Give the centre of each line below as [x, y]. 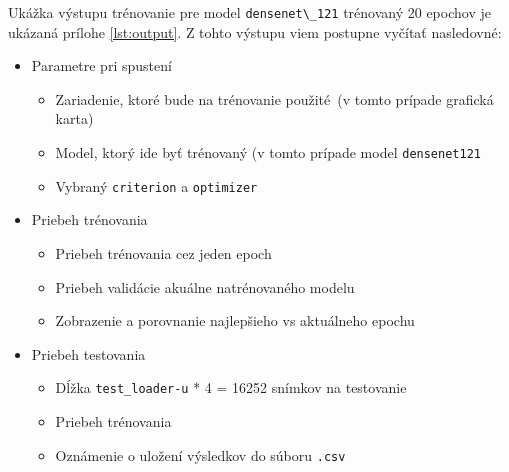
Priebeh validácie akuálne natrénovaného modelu [205, 286]
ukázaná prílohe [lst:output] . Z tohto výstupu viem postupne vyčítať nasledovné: [255, 31]
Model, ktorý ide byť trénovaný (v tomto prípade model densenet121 [268, 152]
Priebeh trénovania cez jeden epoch [163, 252]
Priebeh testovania [88, 353]
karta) [74, 118]
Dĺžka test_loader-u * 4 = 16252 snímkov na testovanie [231, 387]
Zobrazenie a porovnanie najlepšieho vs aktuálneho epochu [235, 320]
